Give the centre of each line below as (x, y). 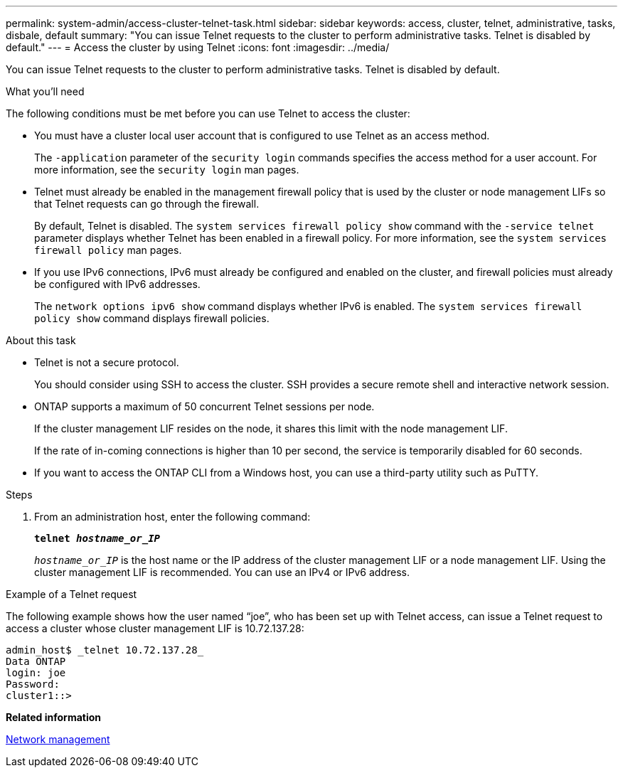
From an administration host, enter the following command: (172, 517)
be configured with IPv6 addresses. (117, 284)
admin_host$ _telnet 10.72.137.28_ (105, 650)
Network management (58, 739)
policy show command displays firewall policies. (152, 318)
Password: (33, 684)
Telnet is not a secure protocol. (107, 362)
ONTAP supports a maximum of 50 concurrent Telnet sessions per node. (204, 406)
